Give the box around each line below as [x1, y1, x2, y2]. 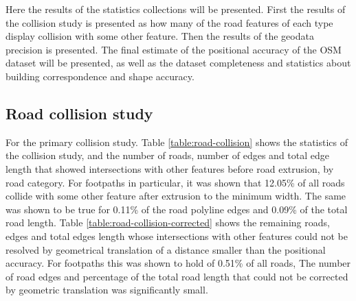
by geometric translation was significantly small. [5, 282, 208, 297]
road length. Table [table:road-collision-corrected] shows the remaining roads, [5, 215, 330, 230]
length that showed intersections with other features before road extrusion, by [5, 161, 334, 176]
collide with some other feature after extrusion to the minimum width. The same [5, 189, 346, 203]
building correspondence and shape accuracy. [5, 69, 194, 83]
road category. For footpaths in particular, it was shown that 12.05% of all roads [5, 175, 345, 189]
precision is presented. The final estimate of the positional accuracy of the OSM [5, 42, 342, 56]
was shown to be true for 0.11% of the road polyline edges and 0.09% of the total [5, 202, 348, 216]
